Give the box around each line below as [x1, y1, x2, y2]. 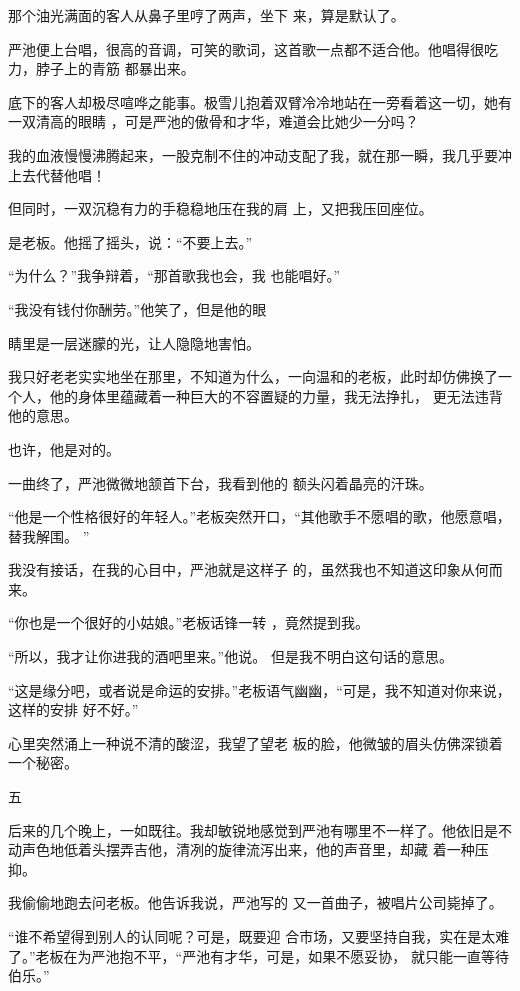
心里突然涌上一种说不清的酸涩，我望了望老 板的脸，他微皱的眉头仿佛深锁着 [8, 732, 503, 753]
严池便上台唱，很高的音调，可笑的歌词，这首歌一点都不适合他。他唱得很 [8, 38, 484, 59]
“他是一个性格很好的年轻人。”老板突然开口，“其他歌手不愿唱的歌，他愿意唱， [8, 506, 511, 527]
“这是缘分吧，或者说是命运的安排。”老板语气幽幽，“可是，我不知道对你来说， [8, 679, 511, 700]
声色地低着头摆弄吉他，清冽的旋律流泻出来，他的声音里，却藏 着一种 [21, 839, 475, 860]
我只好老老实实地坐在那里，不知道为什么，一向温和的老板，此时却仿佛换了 [8, 366, 498, 387]
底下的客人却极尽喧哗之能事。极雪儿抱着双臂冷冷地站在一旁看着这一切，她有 [8, 91, 512, 112]
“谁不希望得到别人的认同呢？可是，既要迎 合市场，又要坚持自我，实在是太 [8, 926, 496, 946]
